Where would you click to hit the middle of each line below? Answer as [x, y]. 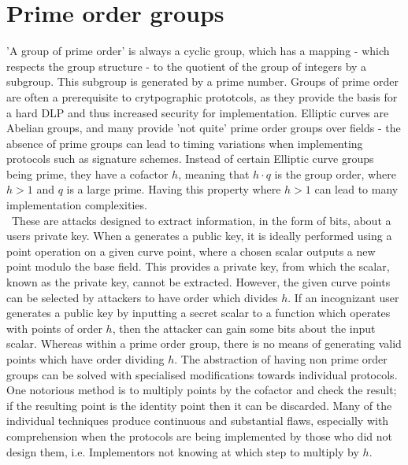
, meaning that [214, 173]
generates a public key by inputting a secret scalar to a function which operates [198, 313]
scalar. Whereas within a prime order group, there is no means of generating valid [204, 343]
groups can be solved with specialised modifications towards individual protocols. [202, 374]
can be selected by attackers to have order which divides [142, 297]
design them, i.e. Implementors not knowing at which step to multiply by [183, 451]
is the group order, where [335, 173]
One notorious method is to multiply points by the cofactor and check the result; [202, 390]
